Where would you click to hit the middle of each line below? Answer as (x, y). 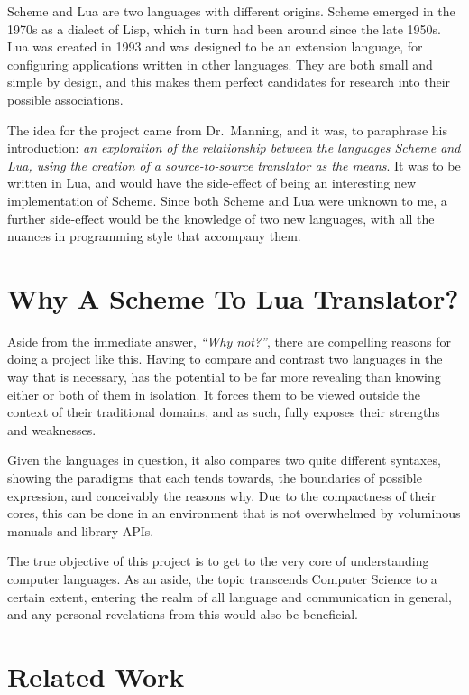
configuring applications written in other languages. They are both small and (220, 64)
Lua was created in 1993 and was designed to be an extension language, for (215, 46)
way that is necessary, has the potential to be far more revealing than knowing (224, 377)
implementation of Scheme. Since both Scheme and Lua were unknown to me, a (227, 200)
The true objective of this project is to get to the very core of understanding (218, 561)
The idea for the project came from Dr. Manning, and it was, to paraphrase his (227, 130)
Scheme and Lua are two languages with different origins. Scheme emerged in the (231, 11)
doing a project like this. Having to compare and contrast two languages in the (225, 359)
